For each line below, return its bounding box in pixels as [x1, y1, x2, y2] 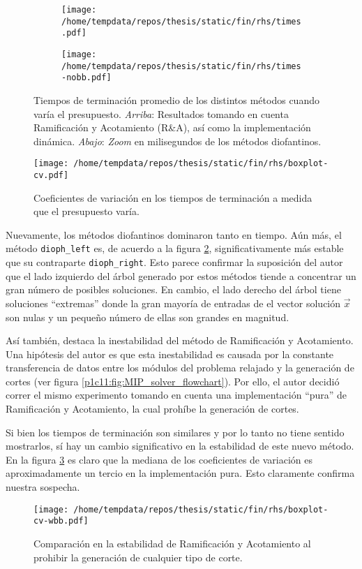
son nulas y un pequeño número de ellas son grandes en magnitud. [6, 309, 289, 324]
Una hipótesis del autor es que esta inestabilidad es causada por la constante [6, 346, 334, 361]
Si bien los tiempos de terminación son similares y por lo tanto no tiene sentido [6, 424, 345, 439]
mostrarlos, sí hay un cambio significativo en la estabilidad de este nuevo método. [6, 438, 354, 453]
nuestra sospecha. [6, 480, 80, 494]
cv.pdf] [33, 170, 69, 180]
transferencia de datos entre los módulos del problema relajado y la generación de [6, 360, 354, 375]
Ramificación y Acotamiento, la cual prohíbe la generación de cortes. [6, 401, 299, 416]
